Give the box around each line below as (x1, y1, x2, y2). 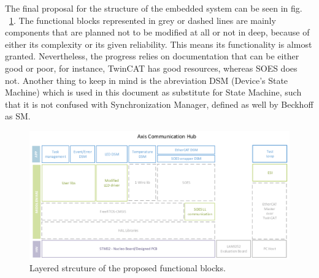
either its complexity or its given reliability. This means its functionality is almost (5, 37, 312, 50)
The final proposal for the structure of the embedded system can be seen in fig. (5, 2, 302, 14)
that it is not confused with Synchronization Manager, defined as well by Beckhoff (5, 97, 313, 110)
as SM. (5, 110, 31, 122)
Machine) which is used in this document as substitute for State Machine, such (5, 86, 302, 99)
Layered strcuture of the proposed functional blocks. (29, 261, 226, 274)
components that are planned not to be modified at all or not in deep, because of (5, 26, 310, 39)
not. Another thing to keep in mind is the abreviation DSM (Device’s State (5, 73, 288, 86)
